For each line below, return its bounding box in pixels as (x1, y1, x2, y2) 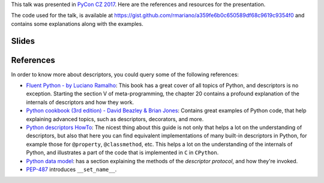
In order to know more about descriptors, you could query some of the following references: (11, 71, 239, 78)
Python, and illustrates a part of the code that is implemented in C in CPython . (26, 149, 219, 156)
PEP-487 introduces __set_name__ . (26, 166, 117, 173)
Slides (11, 36, 35, 46)
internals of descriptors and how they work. (26, 98, 134, 106)
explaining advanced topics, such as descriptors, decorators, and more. (26, 115, 204, 122)
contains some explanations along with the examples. (11, 20, 143, 27)
